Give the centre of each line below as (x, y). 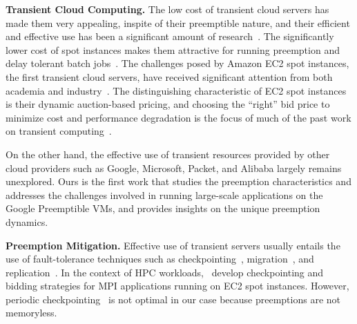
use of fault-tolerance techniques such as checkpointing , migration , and (160, 259)
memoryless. (31, 313)
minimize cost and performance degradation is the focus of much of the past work (178, 117)
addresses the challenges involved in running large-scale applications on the (164, 194)
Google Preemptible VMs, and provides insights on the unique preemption (163, 208)
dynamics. (27, 221)
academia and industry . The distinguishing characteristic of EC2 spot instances (176, 90)
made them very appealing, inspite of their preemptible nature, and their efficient (178, 22)
